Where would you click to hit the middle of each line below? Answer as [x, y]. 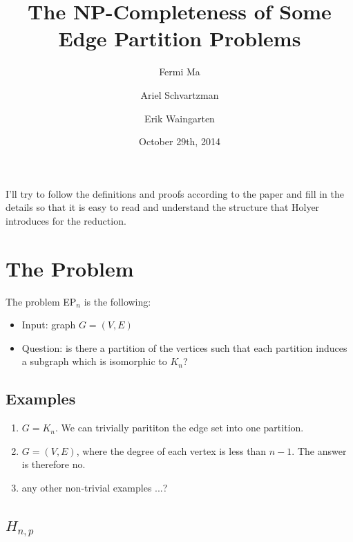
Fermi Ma [180, 72]
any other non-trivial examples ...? [95, 487]
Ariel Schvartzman [180, 94]
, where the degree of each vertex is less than [171, 450]
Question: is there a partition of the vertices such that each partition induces [184, 347]
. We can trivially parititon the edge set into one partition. [180, 428]
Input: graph [49, 325]
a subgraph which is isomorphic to [94, 361]
